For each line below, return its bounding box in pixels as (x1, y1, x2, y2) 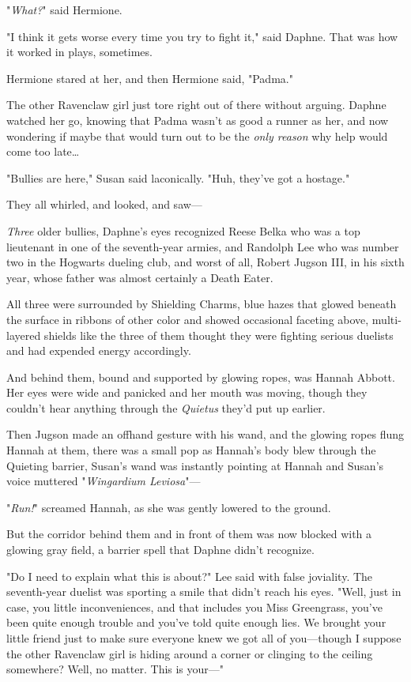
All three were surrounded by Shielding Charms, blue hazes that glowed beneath (6, 296, 397, 312)
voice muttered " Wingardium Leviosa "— (6, 473, 201, 489)
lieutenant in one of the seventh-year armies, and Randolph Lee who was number (6, 238, 399, 254)
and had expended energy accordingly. (6, 342, 191, 359)
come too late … (6, 143, 80, 160)
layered (6, 326, 41, 343)
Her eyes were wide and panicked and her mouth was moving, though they (6, 384, 368, 401)
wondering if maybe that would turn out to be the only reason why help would (6, 127, 388, 144)
